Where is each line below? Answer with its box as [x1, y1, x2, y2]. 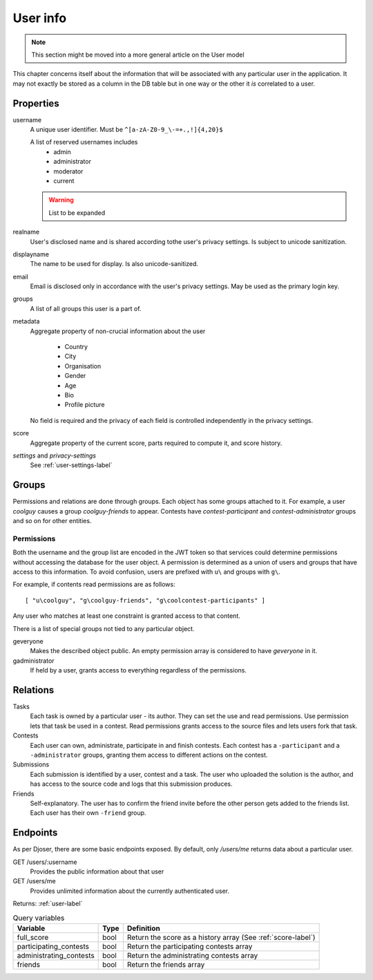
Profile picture [64, 401, 105, 409]
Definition [126, 923, 160, 933]
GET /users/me [12, 877, 56, 885]
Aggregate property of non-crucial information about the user [30, 327, 206, 335]
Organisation [64, 361, 102, 370]
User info [12, 10, 67, 26]
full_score [17, 932, 49, 942]
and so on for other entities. [12, 517, 92, 525]
